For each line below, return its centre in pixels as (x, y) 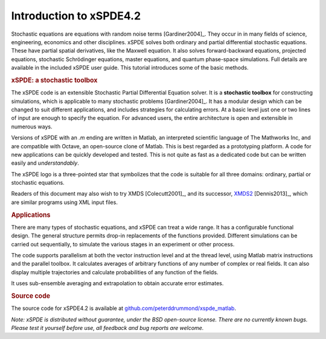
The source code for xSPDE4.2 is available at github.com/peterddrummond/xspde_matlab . (124, 308)
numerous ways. (32, 127)
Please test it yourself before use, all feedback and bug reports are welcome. (107, 328)
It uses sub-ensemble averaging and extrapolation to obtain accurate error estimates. (117, 283)
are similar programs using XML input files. (64, 202)
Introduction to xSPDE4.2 (76, 16)
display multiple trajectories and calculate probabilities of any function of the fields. (115, 272)
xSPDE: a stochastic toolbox (54, 80)
